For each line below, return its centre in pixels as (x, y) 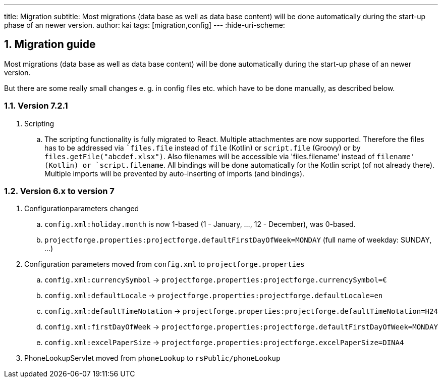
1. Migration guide (50, 44)
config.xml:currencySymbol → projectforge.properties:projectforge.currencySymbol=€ (216, 280)
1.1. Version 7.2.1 (36, 106)
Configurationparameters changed (82, 209)
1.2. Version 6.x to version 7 (59, 191)
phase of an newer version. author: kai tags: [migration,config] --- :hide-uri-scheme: (145, 25)
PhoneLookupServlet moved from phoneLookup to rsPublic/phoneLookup (152, 358)
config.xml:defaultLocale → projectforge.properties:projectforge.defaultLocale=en (214, 296)
